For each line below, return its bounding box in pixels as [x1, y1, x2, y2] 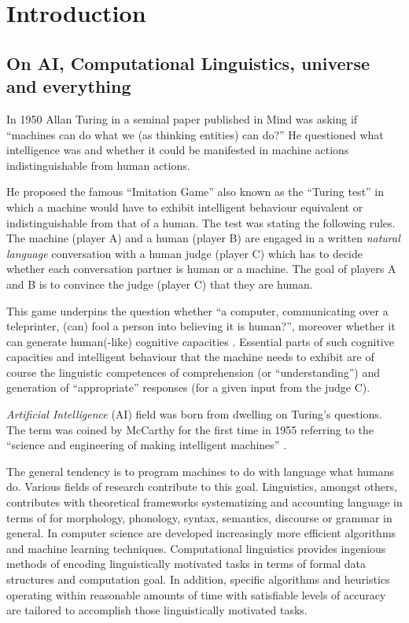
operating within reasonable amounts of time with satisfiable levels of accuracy [6, 586, 386, 603]
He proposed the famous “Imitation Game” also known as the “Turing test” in [6, 183, 385, 200]
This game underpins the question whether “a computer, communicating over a [6, 302, 389, 319]
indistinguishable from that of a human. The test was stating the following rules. [6, 214, 396, 230]
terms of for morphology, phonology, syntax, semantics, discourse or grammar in [6, 509, 392, 525]
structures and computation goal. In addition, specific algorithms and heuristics [6, 571, 390, 587]
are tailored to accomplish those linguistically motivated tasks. [6, 602, 308, 618]
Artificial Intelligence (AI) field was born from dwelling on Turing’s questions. [6, 406, 382, 422]
